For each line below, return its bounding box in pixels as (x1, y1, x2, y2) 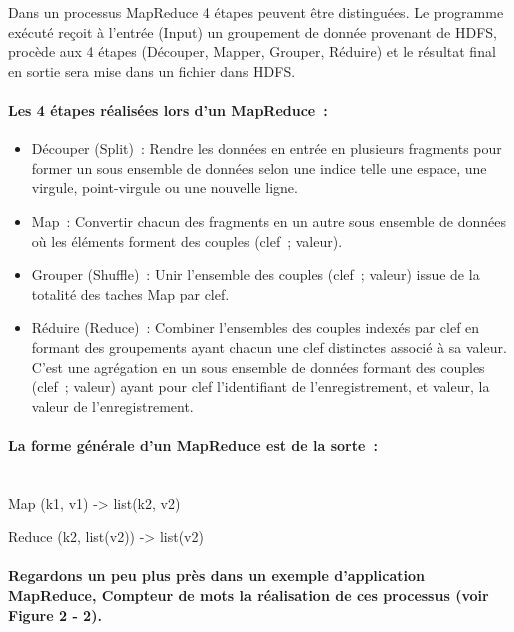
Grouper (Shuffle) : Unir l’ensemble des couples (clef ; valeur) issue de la (31, 264, 480, 285)
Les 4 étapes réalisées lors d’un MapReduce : (8, 99, 328, 120)
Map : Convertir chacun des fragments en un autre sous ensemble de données (31, 210, 507, 231)
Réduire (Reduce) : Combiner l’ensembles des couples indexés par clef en (31, 317, 480, 338)
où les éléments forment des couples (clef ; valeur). (31, 230, 343, 251)
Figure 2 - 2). (8, 604, 102, 625)
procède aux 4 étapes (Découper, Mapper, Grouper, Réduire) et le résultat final (8, 41, 496, 62)
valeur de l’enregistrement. (31, 395, 194, 416)
